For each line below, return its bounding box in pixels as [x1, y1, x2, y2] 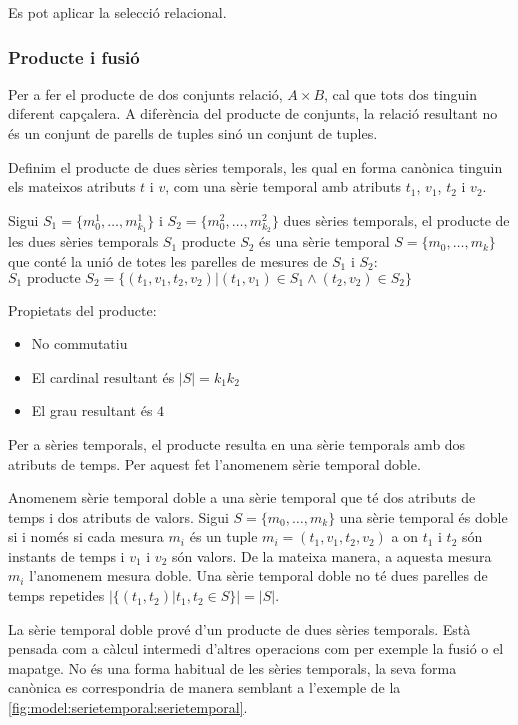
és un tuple [189, 526, 258, 547]
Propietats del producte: [8, 299, 157, 320]
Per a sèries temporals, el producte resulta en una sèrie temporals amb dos [8, 433, 466, 454]
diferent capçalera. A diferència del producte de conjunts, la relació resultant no [8, 103, 498, 124]
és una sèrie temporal [259, 231, 390, 252]
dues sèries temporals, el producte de [283, 209, 510, 230]
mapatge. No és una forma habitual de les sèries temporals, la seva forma [8, 657, 457, 678]
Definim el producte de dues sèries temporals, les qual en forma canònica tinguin [8, 156, 503, 177]
